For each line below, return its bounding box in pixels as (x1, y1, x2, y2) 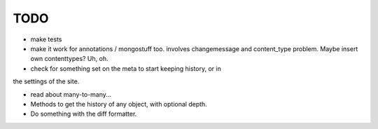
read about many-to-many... (30, 90, 112, 98)
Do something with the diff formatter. (30, 109, 137, 118)
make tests (30, 35, 62, 43)
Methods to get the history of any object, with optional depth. (30, 100, 208, 108)
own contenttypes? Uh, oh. (30, 55, 108, 63)
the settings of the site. (13, 77, 80, 86)
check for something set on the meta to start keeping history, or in (30, 64, 222, 73)
